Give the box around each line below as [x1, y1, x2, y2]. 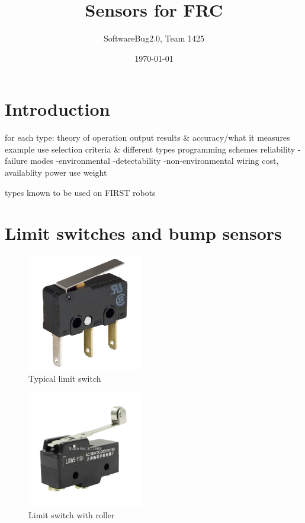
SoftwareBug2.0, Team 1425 [103, 32, 205, 45]
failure [5, 154, 28, 167]
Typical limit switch [28, 372, 101, 384]
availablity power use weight [5, 166, 107, 179]
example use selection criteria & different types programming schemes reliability [5, 142, 296, 155]
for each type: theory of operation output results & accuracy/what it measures [5, 131, 290, 144]
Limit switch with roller [28, 509, 115, 521]
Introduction [5, 97, 110, 121]
